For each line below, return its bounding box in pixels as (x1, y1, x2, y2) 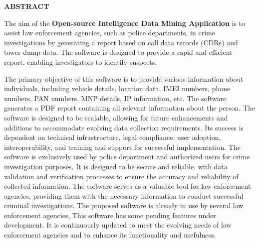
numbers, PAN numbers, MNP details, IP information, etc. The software (4, 93, 227, 103)
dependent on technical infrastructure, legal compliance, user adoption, (4, 132, 221, 142)
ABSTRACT (4, 1, 49, 11)
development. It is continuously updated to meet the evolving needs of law (4, 220, 232, 230)
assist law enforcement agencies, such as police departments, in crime (4, 27, 215, 38)
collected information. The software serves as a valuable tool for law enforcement (4, 181, 251, 191)
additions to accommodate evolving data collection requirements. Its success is (4, 122, 244, 132)
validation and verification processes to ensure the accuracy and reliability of (4, 171, 239, 181)
